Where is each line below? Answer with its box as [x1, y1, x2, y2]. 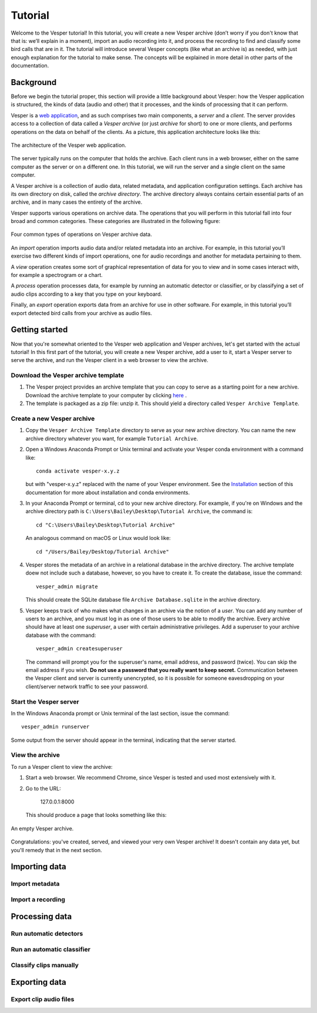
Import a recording [11, 895, 66, 903]
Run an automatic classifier [11, 946, 91, 954]
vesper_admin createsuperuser [36, 646, 123, 652]
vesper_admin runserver [21, 724, 90, 730]
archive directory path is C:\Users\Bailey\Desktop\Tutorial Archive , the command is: [25, 508, 253, 515]
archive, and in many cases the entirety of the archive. [11, 198, 143, 205]
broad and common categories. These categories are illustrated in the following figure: [11, 218, 221, 225]
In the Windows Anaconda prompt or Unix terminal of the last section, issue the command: [11, 710, 230, 717]
